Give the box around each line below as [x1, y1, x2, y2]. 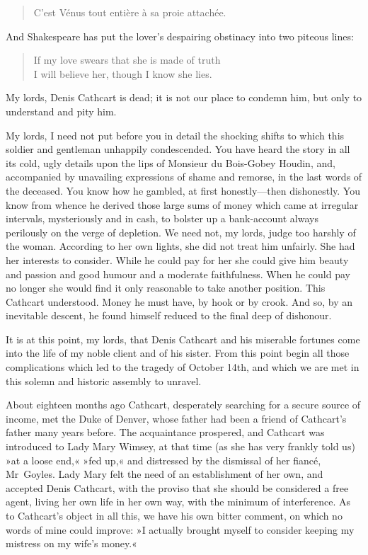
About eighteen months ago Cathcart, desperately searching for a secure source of [6, 397, 361, 412]
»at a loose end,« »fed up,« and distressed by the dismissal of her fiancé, [6, 452, 321, 467]
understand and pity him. [6, 103, 117, 118]
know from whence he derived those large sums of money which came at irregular [6, 197, 359, 212]
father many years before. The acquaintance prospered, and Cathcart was [6, 425, 325, 440]
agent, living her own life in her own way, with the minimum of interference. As [6, 494, 351, 509]
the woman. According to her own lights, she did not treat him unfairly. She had [6, 239, 355, 253]
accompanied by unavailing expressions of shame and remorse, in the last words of [6, 169, 362, 184]
